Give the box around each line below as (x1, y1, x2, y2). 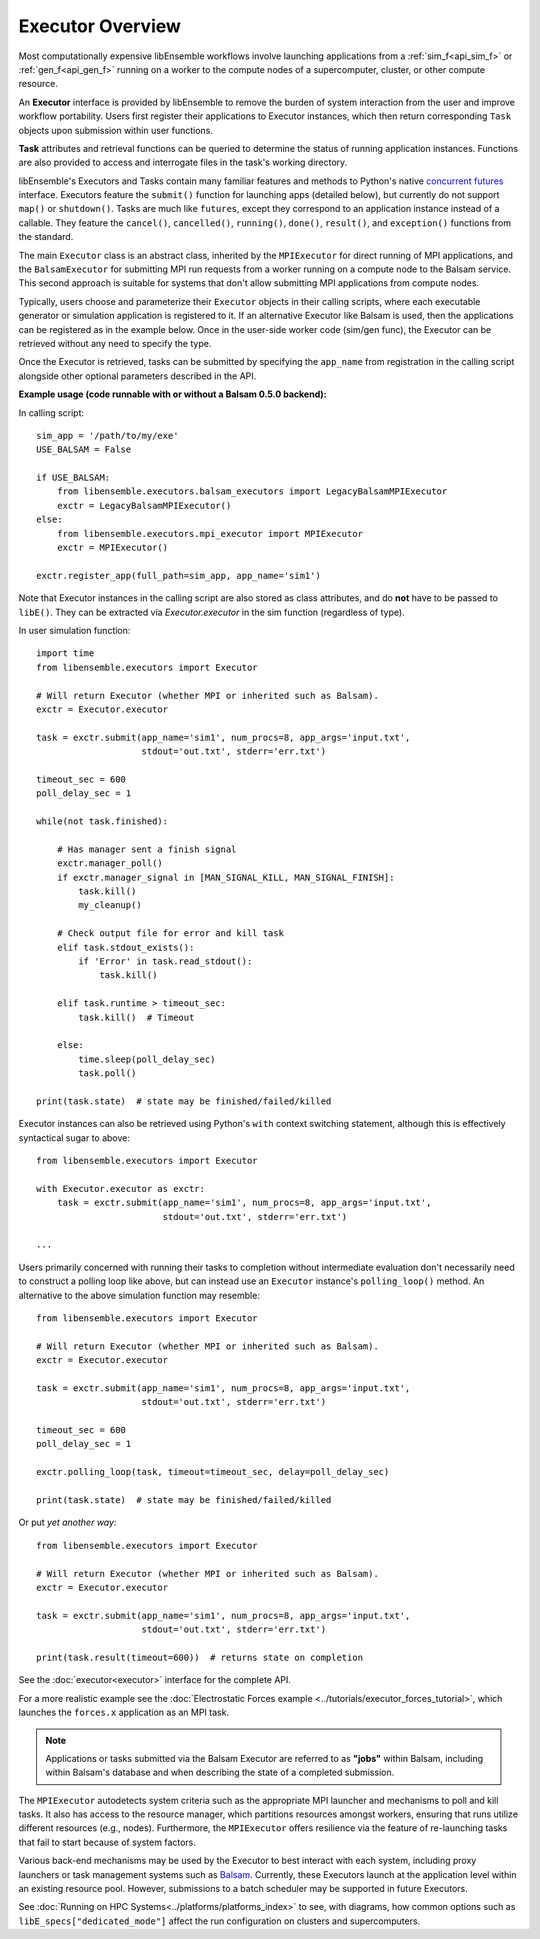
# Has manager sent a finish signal (56, 843, 237, 855)
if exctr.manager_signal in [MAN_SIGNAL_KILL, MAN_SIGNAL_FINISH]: (56, 871, 395, 883)
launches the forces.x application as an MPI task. (18, 1706, 230, 1719)
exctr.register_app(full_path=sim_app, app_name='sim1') (36, 570, 322, 581)
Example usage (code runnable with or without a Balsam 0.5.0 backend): (18, 388, 327, 400)
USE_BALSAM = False (36, 444, 132, 455)
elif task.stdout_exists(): (56, 941, 195, 953)
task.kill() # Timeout (78, 1011, 195, 1023)
